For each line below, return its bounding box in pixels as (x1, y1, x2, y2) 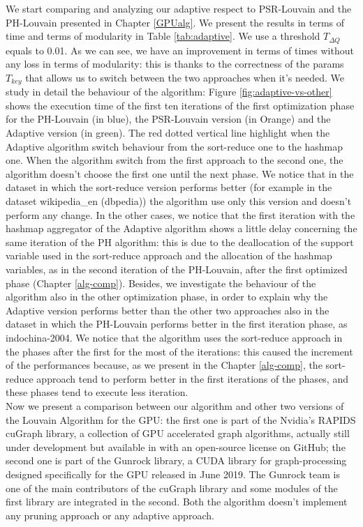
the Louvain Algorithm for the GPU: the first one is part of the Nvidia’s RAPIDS (6, 412, 356, 427)
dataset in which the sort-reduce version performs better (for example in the (6, 180, 332, 194)
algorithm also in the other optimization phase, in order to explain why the (6, 289, 328, 304)
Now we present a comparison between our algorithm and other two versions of (6, 398, 344, 413)
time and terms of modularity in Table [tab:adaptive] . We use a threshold (6, 29, 320, 43)
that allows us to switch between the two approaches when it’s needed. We (25, 70, 345, 84)
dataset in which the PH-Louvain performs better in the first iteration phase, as (6, 316, 348, 331)
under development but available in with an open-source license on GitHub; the (6, 439, 346, 454)
